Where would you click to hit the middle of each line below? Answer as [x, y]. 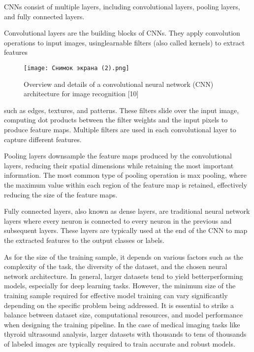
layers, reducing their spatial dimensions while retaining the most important [119, 165]
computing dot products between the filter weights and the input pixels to [116, 120]
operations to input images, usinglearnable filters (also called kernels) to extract [125, 42]
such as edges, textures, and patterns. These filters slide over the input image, [122, 110]
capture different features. [43, 139]
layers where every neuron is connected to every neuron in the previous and [118, 220]
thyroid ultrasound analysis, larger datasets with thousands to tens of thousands [125, 334]
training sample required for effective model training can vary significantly [116, 295]
